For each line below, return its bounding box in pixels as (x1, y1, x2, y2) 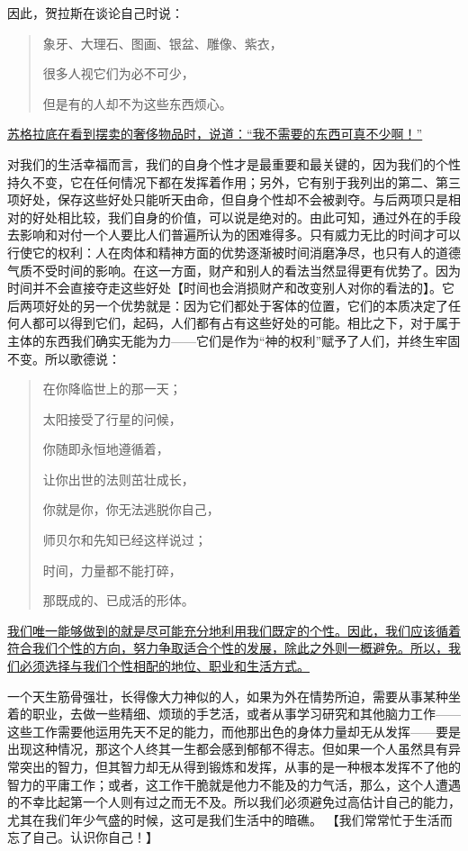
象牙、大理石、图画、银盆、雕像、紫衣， (42, 33, 283, 52)
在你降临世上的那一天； (42, 379, 182, 398)
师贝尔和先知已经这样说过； (42, 530, 207, 549)
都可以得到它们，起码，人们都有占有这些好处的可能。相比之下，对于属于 (31, 313, 461, 332)
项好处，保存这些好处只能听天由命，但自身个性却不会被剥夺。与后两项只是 (7, 190, 448, 209)
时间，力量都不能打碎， (42, 560, 182, 579)
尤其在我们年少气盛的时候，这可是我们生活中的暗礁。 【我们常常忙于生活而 (7, 810, 453, 828)
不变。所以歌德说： (7, 349, 121, 367)
